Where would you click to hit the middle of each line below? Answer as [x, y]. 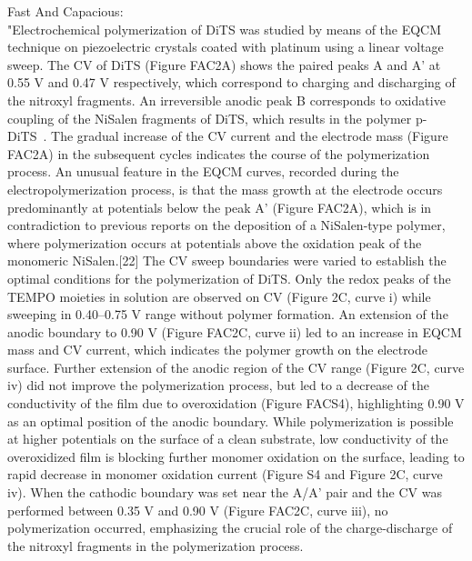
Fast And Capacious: [65, 11]
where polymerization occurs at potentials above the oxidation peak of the [215, 242]
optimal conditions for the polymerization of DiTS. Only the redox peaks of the [229, 278]
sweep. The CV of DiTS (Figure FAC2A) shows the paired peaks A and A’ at [224, 64]
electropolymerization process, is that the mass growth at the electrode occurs [225, 189]
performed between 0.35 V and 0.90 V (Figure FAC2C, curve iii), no [198, 510]
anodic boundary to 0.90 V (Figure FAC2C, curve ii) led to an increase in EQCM [235, 331]
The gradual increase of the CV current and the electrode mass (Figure [250, 136]
